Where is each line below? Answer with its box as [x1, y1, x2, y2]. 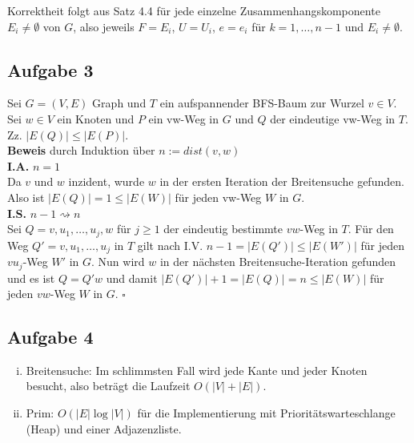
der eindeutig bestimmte [163, 220, 283, 237]
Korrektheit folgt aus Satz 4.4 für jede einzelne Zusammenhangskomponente [7, 2, 380, 18]
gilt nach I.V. [137, 236, 203, 253]
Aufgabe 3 [7, 57, 94, 82]
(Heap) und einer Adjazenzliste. [26, 420, 182, 437]
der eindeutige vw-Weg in [270, 110, 396, 127]
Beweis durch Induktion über [7, 142, 155, 159]
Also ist [7, 188, 45, 205]
